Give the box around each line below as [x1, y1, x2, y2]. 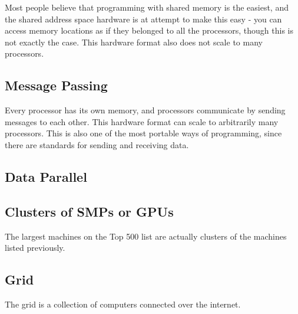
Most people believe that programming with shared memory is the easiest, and [5, 1, 289, 13]
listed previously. [5, 241, 65, 254]
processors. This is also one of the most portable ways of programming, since [5, 127, 282, 139]
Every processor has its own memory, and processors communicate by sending [5, 104, 286, 116]
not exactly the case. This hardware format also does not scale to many [5, 35, 263, 48]
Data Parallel [5, 167, 87, 185]
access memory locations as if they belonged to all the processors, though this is [5, 24, 293, 37]
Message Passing [5, 76, 108, 94]
